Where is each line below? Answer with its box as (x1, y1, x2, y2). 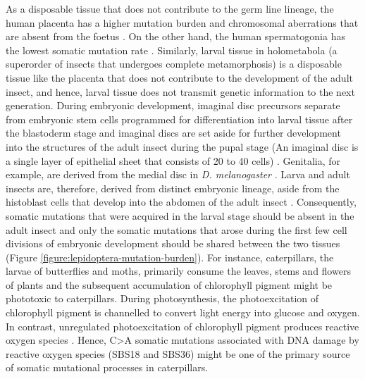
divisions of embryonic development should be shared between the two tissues (6, 236, 340, 251)
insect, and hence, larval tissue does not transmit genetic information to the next (6, 84, 355, 99)
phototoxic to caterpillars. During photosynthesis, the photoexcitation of (6, 291, 319, 306)
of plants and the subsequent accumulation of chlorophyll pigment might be (6, 277, 333, 292)
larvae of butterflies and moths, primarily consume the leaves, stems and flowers (6, 263, 351, 278)
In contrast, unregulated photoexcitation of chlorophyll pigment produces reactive (6, 318, 359, 333)
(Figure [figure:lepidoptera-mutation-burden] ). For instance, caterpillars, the (6, 249, 334, 264)
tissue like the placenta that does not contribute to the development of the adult (6, 70, 353, 85)
